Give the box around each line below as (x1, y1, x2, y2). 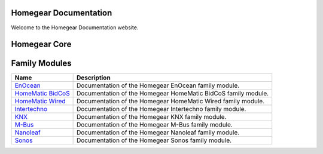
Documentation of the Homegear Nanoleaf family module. (76, 128, 240, 137)
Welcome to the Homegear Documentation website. (11, 24, 139, 31)
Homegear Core (11, 39, 72, 50)
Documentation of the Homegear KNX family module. (76, 113, 227, 121)
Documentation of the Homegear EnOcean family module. (76, 81, 240, 90)
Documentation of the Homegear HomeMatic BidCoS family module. (76, 90, 269, 98)
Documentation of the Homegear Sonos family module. (76, 136, 232, 144)
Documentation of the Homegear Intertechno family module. (76, 105, 246, 113)
